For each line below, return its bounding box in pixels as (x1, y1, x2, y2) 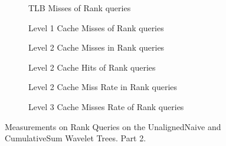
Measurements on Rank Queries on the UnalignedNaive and (5, 120, 221, 132)
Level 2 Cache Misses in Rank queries (28, 41, 165, 54)
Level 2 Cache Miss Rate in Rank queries (28, 81, 178, 93)
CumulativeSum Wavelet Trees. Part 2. (5, 132, 146, 144)
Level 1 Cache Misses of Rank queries (28, 21, 164, 34)
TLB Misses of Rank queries (28, 2, 131, 14)
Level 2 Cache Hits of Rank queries (28, 61, 156, 73)
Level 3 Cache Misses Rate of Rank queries (28, 100, 184, 112)
